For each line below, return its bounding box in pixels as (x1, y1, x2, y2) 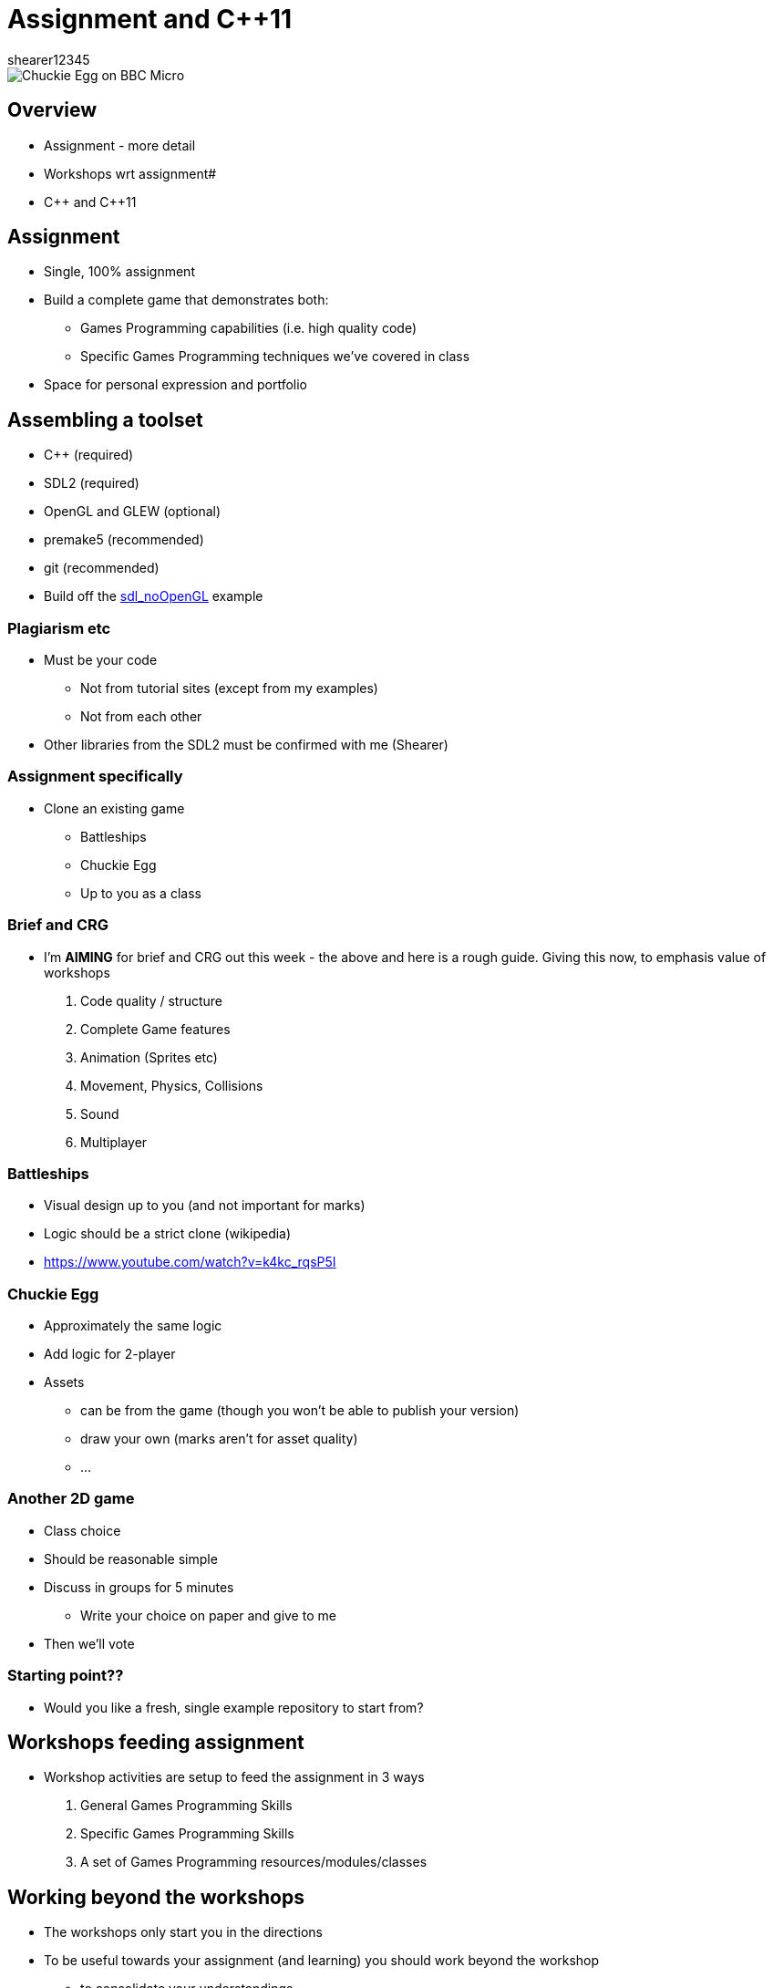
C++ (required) (44, 447, 134, 463)
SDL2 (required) (44, 475, 139, 492)
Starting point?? (7, 1666, 124, 1685)
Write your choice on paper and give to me (80, 1607, 336, 1623)
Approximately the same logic (44, 1318, 222, 1334)
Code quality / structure (80, 992, 223, 1009)
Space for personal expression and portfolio (44, 377, 307, 393)
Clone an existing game (44, 800, 185, 816)
